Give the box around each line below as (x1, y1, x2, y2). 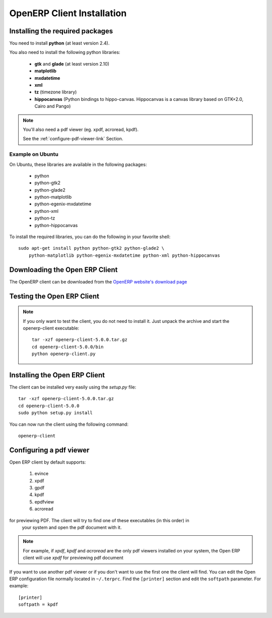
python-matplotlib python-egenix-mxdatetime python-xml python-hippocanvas (28, 252, 220, 258)
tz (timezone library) (34, 89, 77, 95)
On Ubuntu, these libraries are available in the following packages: (9, 161, 147, 167)
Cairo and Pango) (34, 103, 71, 109)
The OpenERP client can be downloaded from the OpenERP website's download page (9, 278, 187, 285)
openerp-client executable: (23, 325, 80, 331)
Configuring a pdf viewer (9, 445, 90, 454)
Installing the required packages (9, 27, 113, 35)
